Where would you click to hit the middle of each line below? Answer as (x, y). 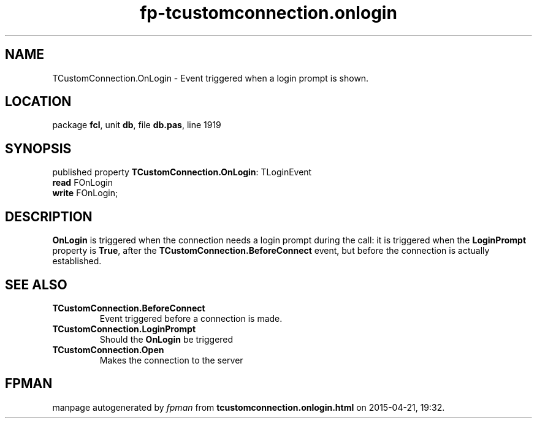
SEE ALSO (36, 284)
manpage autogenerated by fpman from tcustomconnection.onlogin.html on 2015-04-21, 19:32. (249, 407)
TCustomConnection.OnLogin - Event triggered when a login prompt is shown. (211, 78)
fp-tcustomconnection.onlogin (268, 13)
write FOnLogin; (85, 193)
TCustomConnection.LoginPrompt (124, 329)
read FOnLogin (82, 183)
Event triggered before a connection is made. (191, 318)
